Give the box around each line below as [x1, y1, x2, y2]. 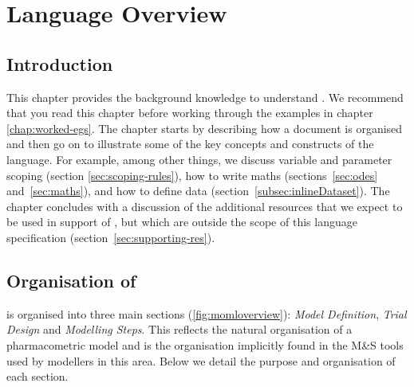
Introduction [6, 51, 113, 76]
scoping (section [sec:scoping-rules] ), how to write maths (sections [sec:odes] [6, 166, 378, 183]
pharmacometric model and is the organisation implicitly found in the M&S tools [6, 336, 404, 353]
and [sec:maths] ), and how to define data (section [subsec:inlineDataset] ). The [6, 182, 390, 199]
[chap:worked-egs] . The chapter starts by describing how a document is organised [6, 119, 403, 136]
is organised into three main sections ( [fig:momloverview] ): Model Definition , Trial [6, 305, 407, 322]
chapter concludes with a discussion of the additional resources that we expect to [6, 197, 403, 214]
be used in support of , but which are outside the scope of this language [6, 213, 357, 230]
